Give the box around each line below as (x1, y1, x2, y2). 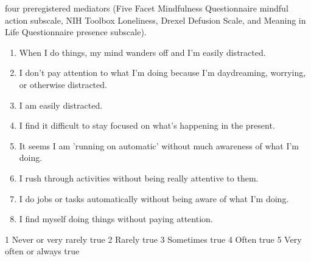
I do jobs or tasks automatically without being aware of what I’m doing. (19, 192, 289, 205)
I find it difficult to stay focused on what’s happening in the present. (19, 119, 275, 132)
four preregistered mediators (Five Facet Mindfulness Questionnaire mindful (5, 2, 288, 14)
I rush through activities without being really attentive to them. (19, 171, 259, 184)
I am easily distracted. (19, 98, 103, 111)
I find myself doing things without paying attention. (19, 212, 213, 225)
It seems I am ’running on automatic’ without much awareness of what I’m (19, 139, 299, 152)
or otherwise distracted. (19, 78, 107, 90)
